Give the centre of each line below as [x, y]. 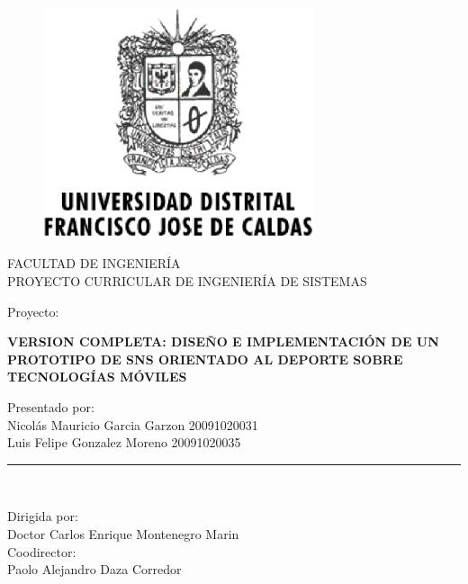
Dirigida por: [43, 516]
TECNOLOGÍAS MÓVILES [97, 377]
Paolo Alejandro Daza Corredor [94, 569]
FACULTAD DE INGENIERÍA [94, 263]
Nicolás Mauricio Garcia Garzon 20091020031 [133, 424]
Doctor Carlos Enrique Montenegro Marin [123, 534]
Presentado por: [51, 407]
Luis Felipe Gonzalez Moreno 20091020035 [124, 442]
